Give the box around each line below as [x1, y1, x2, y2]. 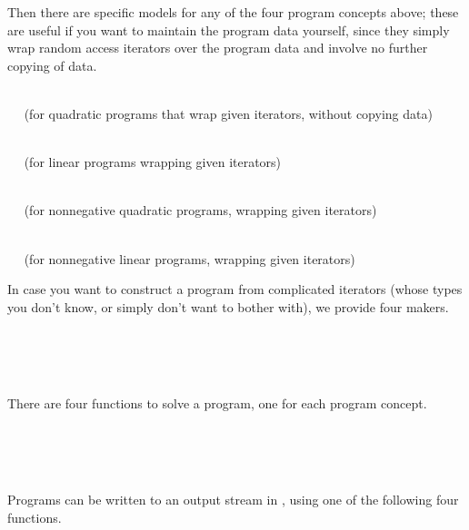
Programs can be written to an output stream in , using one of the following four [7, 490, 459, 509]
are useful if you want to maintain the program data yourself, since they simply [7, 20, 450, 39]
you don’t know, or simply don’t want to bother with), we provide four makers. [7, 297, 449, 316]
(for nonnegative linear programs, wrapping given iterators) [24, 249, 355, 268]
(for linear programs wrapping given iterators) [24, 152, 282, 172]
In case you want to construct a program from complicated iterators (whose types [7, 280, 463, 299]
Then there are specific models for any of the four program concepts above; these [7, 3, 459, 21]
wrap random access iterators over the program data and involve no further [7, 38, 428, 57]
